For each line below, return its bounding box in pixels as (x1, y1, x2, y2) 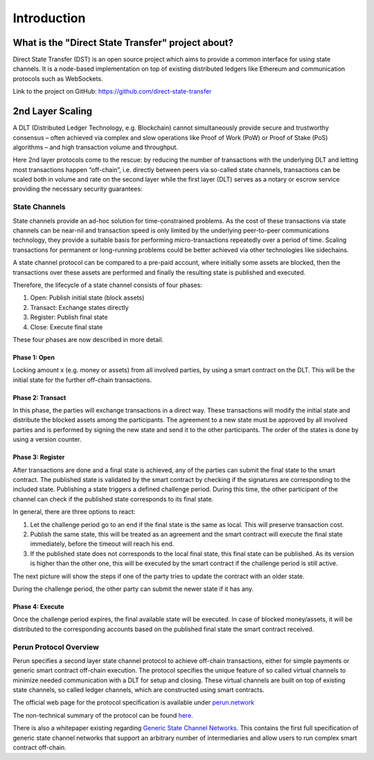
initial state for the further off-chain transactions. (12, 375, 152, 384)
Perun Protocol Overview (12, 642, 100, 652)
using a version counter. (12, 435, 82, 444)
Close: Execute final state (30, 322, 103, 331)
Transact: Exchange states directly (30, 303, 130, 311)
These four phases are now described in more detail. (12, 335, 164, 343)
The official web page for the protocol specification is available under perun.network (12, 698, 255, 707)
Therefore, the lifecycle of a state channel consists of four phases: (12, 281, 202, 289)
